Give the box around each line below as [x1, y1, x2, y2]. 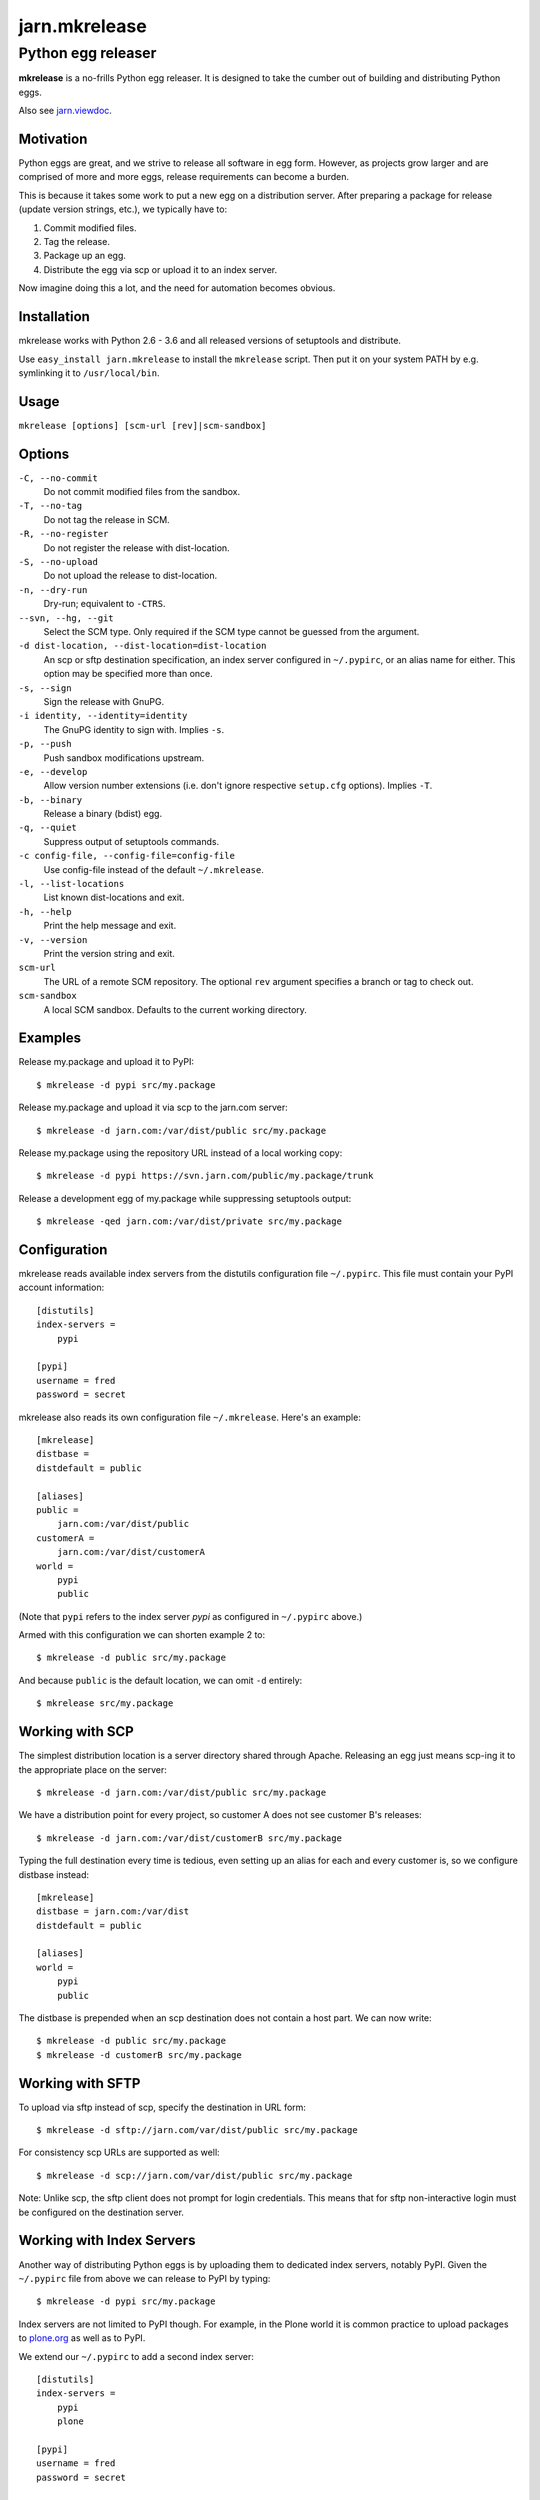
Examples [18, 1030, 82, 1047]
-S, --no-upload [18, 556, 99, 568]
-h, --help [18, 906, 72, 917]
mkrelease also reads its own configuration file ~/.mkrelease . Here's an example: [18, 1411, 362, 1423]
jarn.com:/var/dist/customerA [56, 1546, 205, 1558]
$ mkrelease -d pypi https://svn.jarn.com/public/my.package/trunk [36, 1170, 374, 1182]
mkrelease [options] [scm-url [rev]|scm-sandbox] [18, 420, 267, 431]
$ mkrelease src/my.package [36, 1698, 174, 1709]
